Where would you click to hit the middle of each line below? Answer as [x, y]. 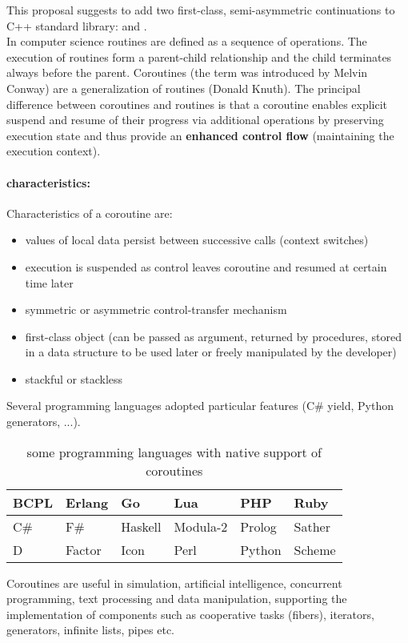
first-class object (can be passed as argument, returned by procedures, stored [214, 336]
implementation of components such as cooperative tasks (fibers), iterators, [190, 614]
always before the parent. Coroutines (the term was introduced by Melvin [187, 72]
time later [49, 282]
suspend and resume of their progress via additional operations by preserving [195, 120]
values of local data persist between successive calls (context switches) [197, 240]
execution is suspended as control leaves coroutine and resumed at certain [206, 266]
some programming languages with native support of [174, 452]
